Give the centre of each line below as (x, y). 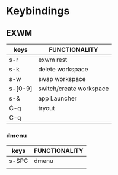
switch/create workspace (74, 89)
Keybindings (38, 11)
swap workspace (62, 79)
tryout (47, 108)
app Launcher (58, 98)
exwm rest (53, 60)
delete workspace (63, 69)
